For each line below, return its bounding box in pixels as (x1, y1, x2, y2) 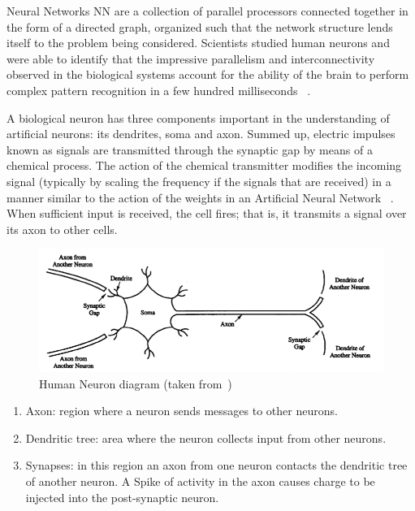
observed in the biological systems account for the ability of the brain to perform (6, 66, 409, 83)
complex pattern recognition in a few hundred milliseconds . (6, 81, 311, 98)
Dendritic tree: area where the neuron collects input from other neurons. (25, 429, 387, 446)
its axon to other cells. (6, 220, 118, 237)
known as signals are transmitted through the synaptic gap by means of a (6, 141, 373, 158)
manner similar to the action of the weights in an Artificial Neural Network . (6, 188, 394, 206)
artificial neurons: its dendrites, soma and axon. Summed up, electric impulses (6, 125, 396, 142)
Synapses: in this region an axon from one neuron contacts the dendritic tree (25, 457, 408, 474)
